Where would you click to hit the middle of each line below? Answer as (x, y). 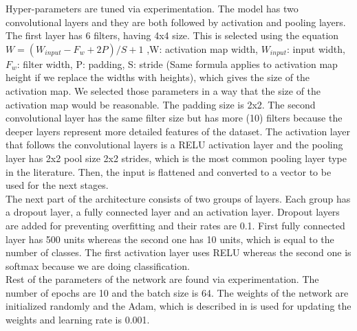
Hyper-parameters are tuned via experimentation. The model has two (152, 8)
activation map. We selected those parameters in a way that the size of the (163, 90)
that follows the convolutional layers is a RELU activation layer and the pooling (174, 145)
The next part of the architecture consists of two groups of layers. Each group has (178, 198)
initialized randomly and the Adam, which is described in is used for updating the (178, 306)
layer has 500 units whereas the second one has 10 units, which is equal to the (170, 239)
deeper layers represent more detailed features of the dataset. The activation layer (178, 131)
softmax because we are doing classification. (98, 265)
